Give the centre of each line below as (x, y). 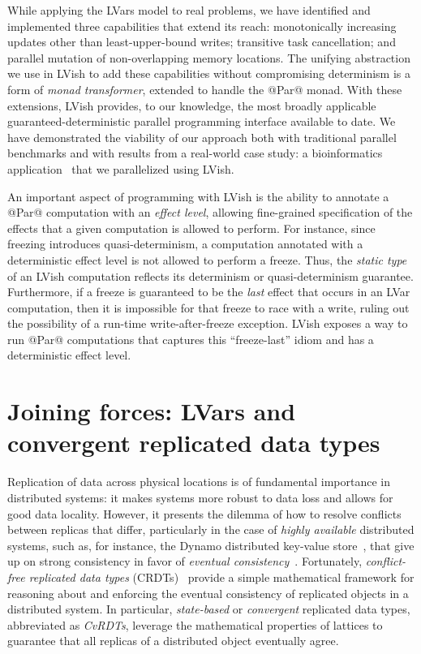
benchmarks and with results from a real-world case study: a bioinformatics (195, 153)
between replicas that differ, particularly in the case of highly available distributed (211, 529)
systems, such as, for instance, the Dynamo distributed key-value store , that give (211, 545)
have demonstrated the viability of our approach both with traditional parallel (202, 137)
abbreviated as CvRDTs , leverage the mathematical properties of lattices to (195, 624)
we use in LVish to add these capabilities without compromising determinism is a (209, 73)
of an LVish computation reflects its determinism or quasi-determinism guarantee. (210, 275)
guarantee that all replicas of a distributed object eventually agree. (173, 641)
